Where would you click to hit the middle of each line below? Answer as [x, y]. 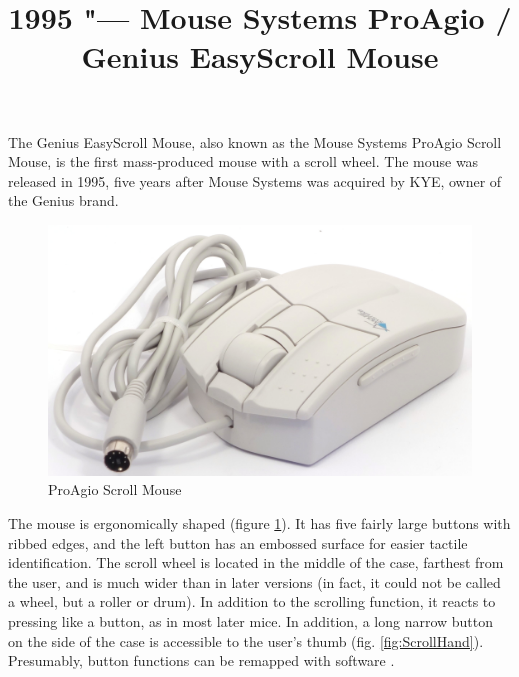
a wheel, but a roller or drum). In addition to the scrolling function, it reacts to [252, 601]
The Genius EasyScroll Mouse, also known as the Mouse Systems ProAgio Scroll [255, 141]
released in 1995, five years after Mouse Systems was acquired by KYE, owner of [255, 180]
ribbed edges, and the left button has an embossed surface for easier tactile [238, 542]
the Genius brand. [63, 200]
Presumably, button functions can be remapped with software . [201, 660]
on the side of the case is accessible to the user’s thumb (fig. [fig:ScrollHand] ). [246, 640]
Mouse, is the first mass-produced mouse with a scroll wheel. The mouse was [243, 161]
